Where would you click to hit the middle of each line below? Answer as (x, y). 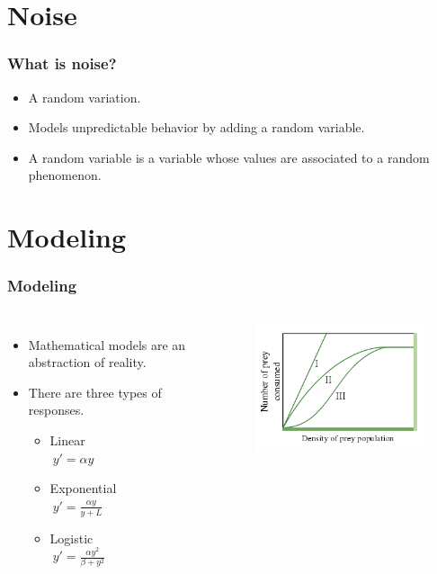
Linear (67, 439)
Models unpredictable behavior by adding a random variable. (196, 127)
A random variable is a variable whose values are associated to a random (229, 157)
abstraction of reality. (87, 362)
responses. (56, 410)
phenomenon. (65, 175)
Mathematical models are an (107, 344)
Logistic (71, 538)
